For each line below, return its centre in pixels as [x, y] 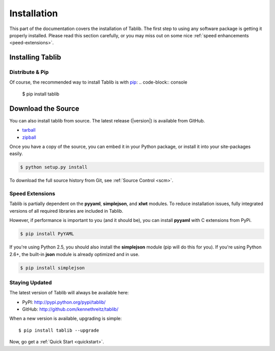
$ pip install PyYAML [47, 234]
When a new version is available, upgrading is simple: [66, 318]
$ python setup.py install [54, 167]
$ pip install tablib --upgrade [59, 330]
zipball [29, 137]
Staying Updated [31, 282]
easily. [16, 154]
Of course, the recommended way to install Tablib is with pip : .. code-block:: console [99, 82]
